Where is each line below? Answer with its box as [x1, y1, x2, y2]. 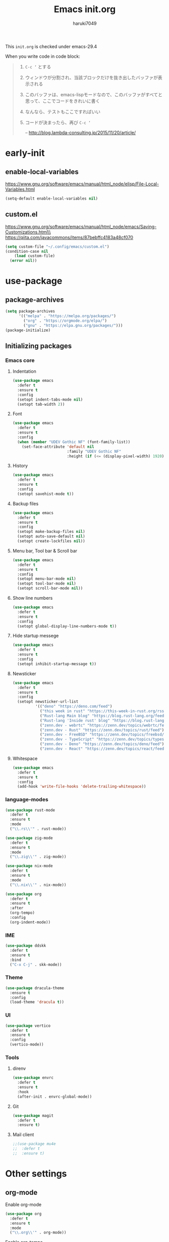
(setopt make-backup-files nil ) [17, 529, 85, 534]
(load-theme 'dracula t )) [10, 999, 65, 1005]
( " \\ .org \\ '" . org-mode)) [10, 1230, 67, 1235]
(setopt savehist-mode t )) [17, 491, 74, 496]
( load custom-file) [14, 253, 55, 259]
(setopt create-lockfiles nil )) [17, 538, 85, 544]
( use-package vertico [5, 1023, 51, 1028]
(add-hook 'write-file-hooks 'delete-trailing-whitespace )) [17, 784, 146, 789]
